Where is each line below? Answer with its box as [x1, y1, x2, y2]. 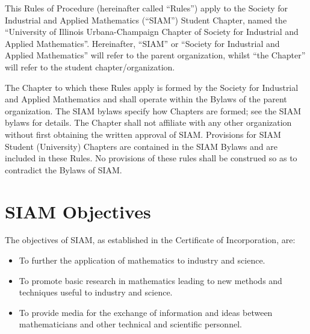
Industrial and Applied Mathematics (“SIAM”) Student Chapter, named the [5, 13, 287, 26]
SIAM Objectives [5, 199, 151, 223]
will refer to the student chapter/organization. [5, 60, 175, 73]
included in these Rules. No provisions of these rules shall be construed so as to [5, 152, 297, 164]
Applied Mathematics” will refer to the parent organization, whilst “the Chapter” [5, 49, 306, 61]
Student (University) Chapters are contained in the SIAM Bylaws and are [5, 140, 277, 152]
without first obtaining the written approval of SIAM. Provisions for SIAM [5, 128, 281, 140]
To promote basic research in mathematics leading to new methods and [19, 274, 282, 286]
